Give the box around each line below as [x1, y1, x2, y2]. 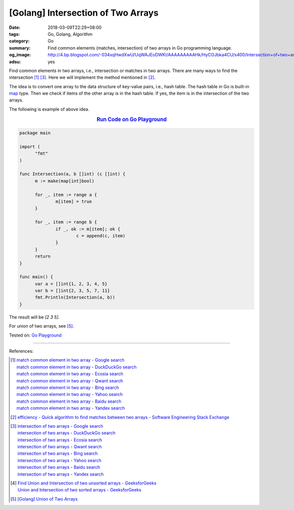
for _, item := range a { [35, 192, 98, 197]
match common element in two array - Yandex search [16, 405, 125, 411]
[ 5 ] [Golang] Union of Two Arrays [10, 496, 78, 502]
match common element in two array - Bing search [16, 385, 120, 390]
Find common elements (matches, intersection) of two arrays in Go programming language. [48, 45, 232, 51]
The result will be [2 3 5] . [9, 314, 60, 320]
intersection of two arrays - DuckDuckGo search [17, 430, 116, 436]
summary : [9, 45, 31, 51]
